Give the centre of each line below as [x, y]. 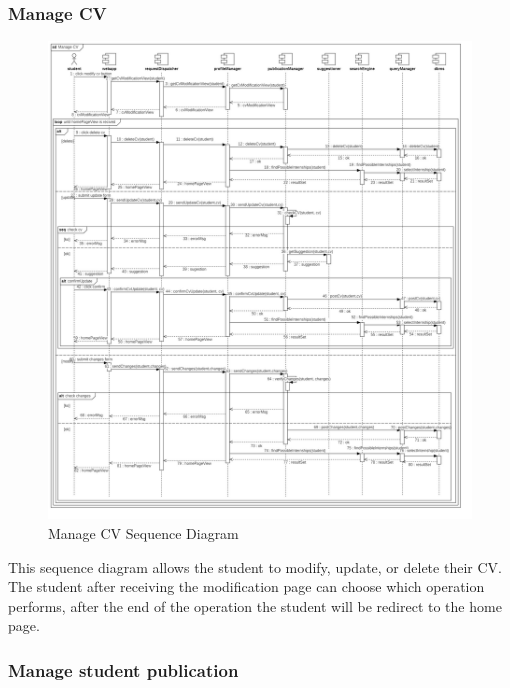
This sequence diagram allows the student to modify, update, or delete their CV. [255, 566]
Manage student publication [123, 669]
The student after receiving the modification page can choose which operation [246, 586]
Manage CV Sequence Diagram [143, 532]
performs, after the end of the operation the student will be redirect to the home [255, 605]
